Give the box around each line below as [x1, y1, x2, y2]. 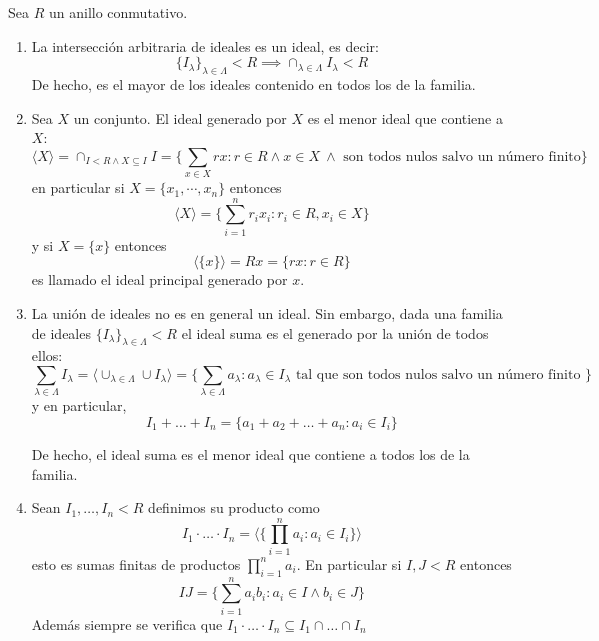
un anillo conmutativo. [48, 2, 188, 22]
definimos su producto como [148, 497, 320, 518]
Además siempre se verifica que [31, 613, 223, 634]
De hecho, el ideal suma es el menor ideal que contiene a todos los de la [31, 443, 470, 464]
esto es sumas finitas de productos [31, 553, 241, 574]
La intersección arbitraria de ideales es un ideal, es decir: [31, 35, 379, 56]
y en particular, [31, 395, 127, 416]
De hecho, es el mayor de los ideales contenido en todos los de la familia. [31, 73, 476, 94]
